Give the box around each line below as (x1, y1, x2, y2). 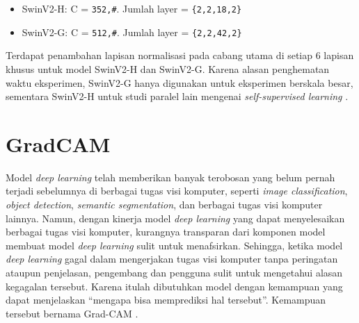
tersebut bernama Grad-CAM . (6, 306, 138, 320)
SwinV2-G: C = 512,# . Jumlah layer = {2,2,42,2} (22, 24, 242, 39)
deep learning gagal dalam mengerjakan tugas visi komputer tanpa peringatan (6, 251, 338, 266)
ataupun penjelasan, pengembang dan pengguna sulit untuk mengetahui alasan (6, 265, 343, 279)
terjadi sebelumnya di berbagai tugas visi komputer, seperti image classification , (6, 183, 348, 198)
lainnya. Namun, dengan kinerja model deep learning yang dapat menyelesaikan (6, 210, 345, 225)
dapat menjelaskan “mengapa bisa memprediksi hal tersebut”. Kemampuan (6, 292, 326, 307)
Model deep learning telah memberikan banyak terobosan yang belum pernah (6, 169, 335, 184)
